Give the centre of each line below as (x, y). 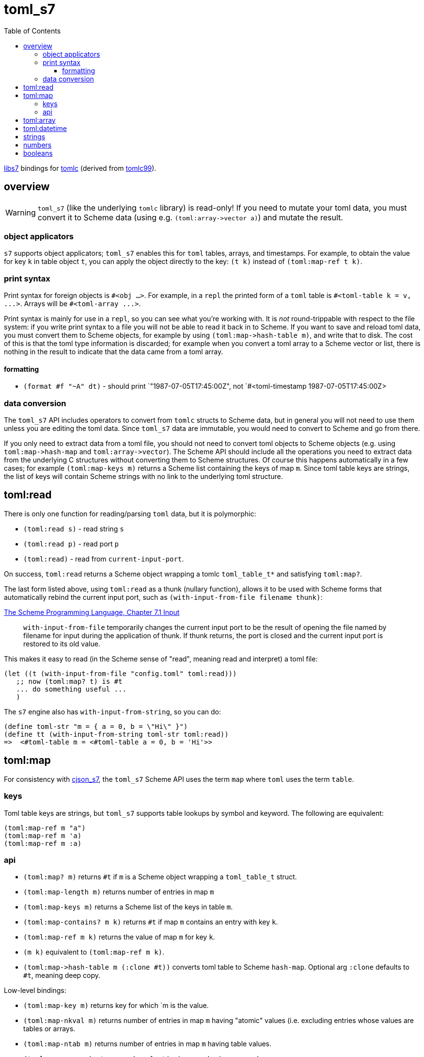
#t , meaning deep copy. (62, 975)
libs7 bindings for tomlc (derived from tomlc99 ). (80, 168)
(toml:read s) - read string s (74, 528)
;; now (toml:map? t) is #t (69, 681)
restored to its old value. (62, 644)
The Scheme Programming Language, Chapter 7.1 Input (92, 612)
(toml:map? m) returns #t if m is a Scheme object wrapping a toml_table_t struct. (160, 877)
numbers (38, 145)
